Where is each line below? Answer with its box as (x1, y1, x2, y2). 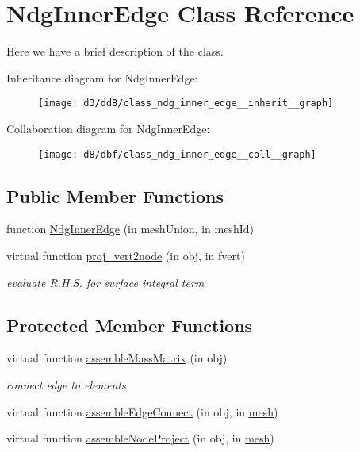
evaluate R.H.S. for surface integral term (6, 274, 205, 290)
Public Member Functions (6, 183, 224, 208)
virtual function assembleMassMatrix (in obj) (6, 350, 228, 366)
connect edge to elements (6, 377, 126, 393)
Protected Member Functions (6, 312, 253, 337)
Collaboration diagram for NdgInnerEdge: (6, 120, 210, 136)
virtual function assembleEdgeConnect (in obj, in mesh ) (6, 403, 278, 419)
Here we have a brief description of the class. (6, 43, 224, 59)
